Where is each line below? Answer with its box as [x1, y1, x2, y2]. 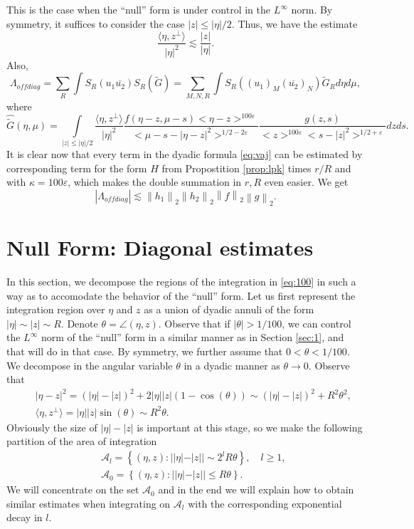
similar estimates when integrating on [6, 496, 171, 510]
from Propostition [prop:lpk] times [161, 160, 312, 175]
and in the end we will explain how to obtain [158, 482, 354, 497]
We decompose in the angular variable [6, 357, 173, 372]
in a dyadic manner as [184, 357, 280, 372]
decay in [6, 510, 43, 525]
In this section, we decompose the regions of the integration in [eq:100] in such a [6, 274, 356, 289]
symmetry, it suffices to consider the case [6, 16, 185, 31]
